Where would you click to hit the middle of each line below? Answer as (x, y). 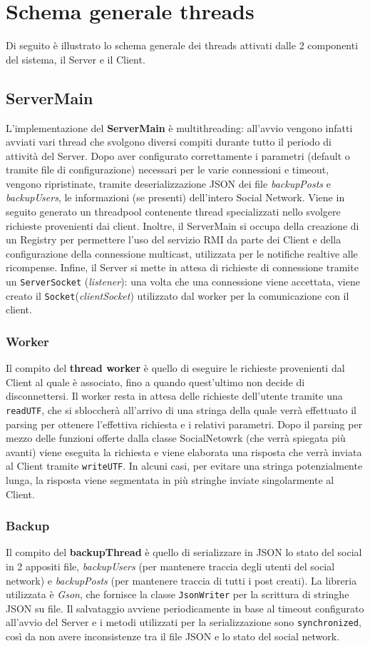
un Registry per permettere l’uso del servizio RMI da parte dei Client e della (174, 239)
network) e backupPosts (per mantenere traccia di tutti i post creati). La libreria (181, 580)
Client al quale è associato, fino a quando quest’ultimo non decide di (155, 382)
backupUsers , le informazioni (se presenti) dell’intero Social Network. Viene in (175, 197)
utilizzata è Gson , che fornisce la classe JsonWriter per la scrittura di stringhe (178, 594)
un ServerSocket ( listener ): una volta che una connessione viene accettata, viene (183, 282)
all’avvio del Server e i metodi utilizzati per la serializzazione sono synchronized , (184, 622)
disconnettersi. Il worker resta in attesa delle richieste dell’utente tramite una (174, 396)
